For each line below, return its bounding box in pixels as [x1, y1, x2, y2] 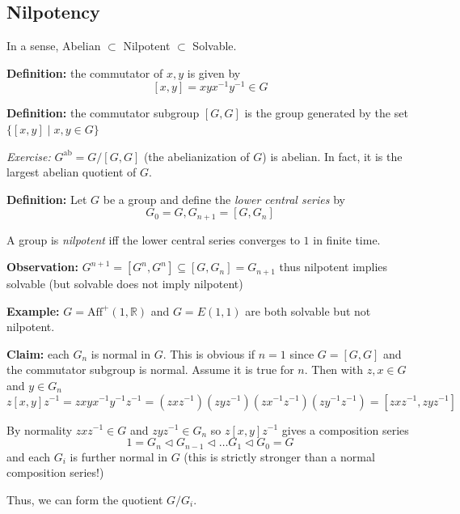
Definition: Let [6, 190, 87, 207]
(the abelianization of [143, 147, 250, 164]
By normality [6, 421, 73, 438]
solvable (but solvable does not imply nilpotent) [6, 274, 243, 291]
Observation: [6, 258, 79, 275]
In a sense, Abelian [6, 37, 101, 54]
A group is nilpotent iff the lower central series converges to [6, 231, 300, 248]
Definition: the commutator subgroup [6, 104, 200, 121]
